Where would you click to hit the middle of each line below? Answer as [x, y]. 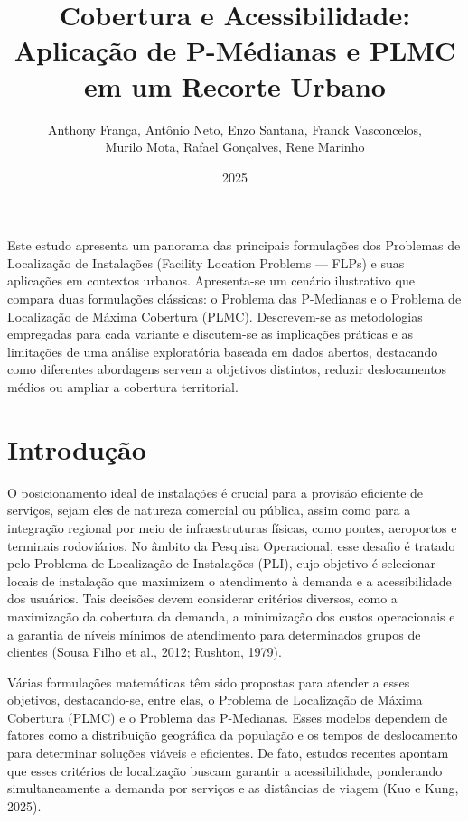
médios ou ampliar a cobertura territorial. [123, 387]
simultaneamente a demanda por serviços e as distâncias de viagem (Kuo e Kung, [233, 788]
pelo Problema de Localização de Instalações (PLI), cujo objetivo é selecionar [221, 563]
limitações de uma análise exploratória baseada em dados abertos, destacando [223, 351]
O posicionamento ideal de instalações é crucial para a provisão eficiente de [215, 492]
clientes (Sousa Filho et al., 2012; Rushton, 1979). [145, 652]
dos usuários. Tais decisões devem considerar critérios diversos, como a [202, 598]
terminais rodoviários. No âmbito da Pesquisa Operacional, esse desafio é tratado [231, 545]
